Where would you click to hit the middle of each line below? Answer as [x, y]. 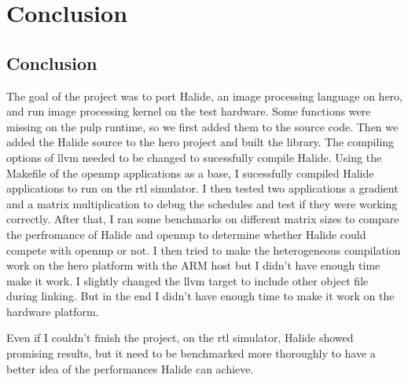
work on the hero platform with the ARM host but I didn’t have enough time [193, 265]
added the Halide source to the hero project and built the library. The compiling [200, 142]
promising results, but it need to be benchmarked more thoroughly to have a [191, 353]
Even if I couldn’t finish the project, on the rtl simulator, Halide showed [180, 338]
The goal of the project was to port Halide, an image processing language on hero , [205, 95]
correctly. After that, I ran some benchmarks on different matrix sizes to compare [203, 219]
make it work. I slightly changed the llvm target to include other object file [187, 280]
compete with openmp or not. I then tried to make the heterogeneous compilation [204, 250]
